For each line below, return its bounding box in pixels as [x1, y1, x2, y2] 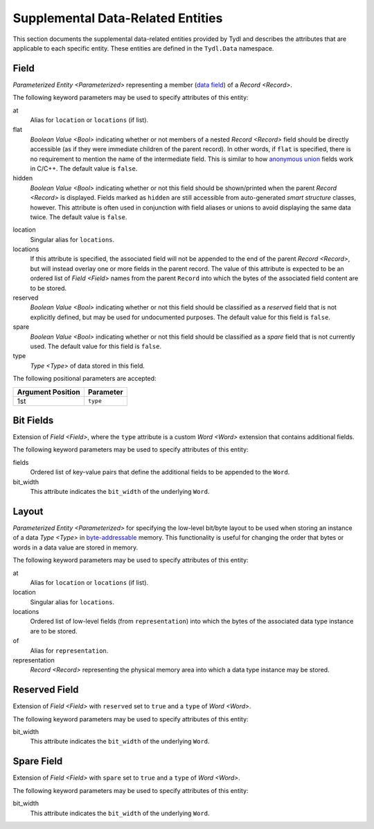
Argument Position [17, 387, 80, 397]
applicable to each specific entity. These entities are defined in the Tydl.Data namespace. [12, 44, 274, 52]
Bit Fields [12, 414, 54, 426]
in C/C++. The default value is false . [30, 164, 138, 173]
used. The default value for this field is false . [30, 342, 162, 350]
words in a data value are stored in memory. [12, 543, 139, 552]
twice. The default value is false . [30, 212, 127, 221]
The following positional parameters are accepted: [12, 375, 157, 383]
